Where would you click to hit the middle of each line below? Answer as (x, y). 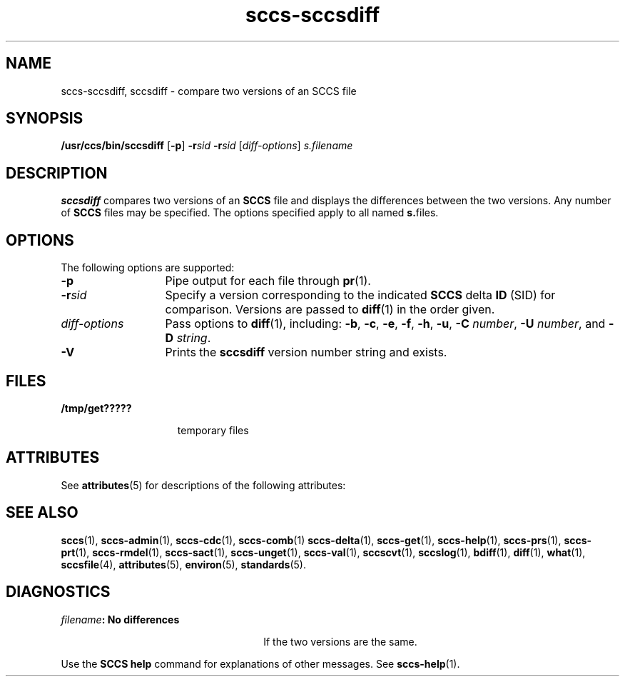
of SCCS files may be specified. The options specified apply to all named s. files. (250, 213)
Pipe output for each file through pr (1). (268, 281)
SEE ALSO (42, 513)
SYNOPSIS (45, 119)
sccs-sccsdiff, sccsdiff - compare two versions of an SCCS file (209, 91)
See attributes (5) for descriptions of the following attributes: (203, 485)
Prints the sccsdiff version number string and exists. (306, 352)
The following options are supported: (148, 268)
